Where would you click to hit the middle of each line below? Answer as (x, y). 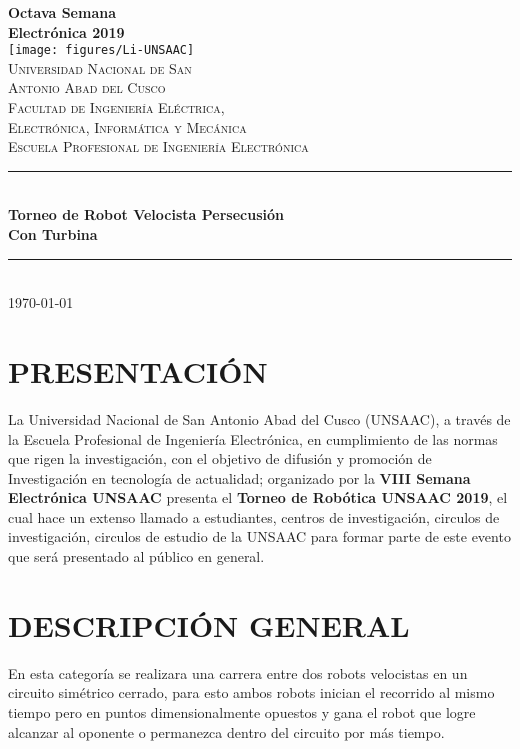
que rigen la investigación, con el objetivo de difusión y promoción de (220, 458)
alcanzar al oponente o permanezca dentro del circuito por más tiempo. (226, 731)
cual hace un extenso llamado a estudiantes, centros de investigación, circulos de (254, 516)
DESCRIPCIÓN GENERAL (209, 624)
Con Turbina (53, 234)
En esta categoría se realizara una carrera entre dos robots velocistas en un (238, 672)
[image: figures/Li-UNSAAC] (101, 50)
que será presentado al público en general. (136, 556)
